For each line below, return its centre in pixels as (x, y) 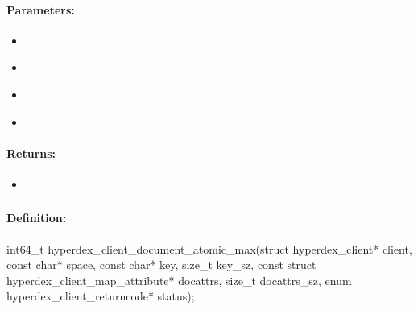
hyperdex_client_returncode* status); (101, 296)
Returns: (31, 153)
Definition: (37, 218)
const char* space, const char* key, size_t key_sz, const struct (161, 265)
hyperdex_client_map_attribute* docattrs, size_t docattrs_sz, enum (179, 280)
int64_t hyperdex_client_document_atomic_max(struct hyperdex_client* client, (209, 248)
